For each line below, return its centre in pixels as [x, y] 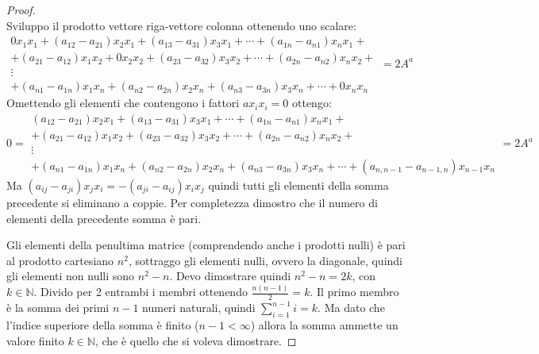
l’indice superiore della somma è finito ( [103, 324]
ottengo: [312, 103]
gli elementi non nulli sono [71, 276]
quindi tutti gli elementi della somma [298, 185]
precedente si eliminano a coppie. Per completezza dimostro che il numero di [192, 203]
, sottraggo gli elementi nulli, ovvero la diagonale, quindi [266, 260]
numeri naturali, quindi [199, 308]
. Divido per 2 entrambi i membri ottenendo [141, 292]
